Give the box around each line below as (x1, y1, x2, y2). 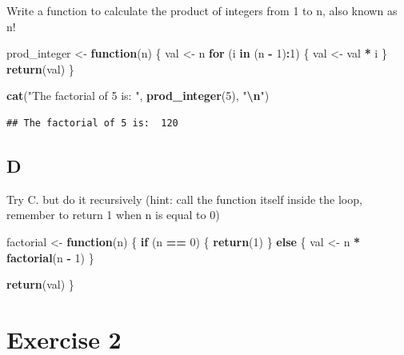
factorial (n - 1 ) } (6, 249, 94, 265)
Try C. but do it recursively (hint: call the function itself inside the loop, (6, 190, 362, 207)
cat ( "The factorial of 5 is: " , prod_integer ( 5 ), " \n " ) (6, 87, 270, 104)
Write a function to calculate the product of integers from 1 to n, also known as (6, 2, 398, 18)
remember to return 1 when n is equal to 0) (6, 206, 220, 223)
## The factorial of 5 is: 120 (6, 117, 178, 129)
